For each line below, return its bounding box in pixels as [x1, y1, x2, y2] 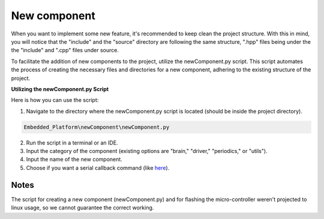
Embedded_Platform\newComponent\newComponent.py [23, 124, 170, 130]
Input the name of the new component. [26, 156, 122, 163]
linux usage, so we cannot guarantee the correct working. [11, 204, 154, 211]
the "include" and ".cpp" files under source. [11, 47, 119, 54]
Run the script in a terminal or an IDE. [26, 139, 118, 146]
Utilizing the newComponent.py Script [11, 85, 109, 92]
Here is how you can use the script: [11, 97, 99, 104]
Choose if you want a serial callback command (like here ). [26, 164, 170, 171]
